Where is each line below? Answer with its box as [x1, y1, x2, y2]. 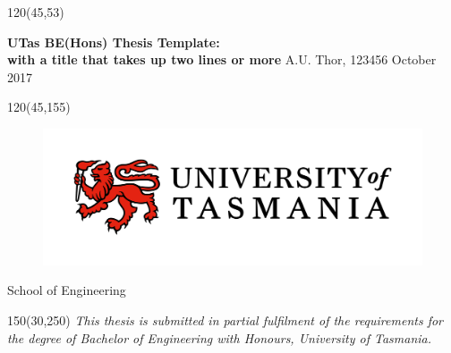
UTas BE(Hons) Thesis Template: [7, 32, 220, 51]
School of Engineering [7, 281, 126, 299]
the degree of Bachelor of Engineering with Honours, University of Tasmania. [7, 328, 432, 347]
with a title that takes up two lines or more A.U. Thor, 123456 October [7, 50, 437, 69]
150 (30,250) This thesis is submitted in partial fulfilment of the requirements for [7, 310, 444, 329]
